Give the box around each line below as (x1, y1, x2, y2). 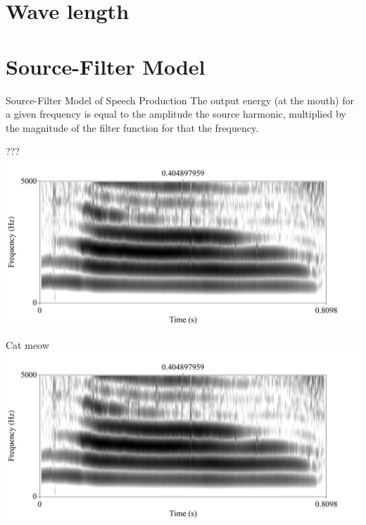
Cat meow (6, 338, 49, 352)
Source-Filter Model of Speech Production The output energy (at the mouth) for (6, 92, 354, 107)
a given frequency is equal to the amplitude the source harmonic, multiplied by (6, 106, 346, 121)
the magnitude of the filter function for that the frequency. (6, 120, 259, 135)
